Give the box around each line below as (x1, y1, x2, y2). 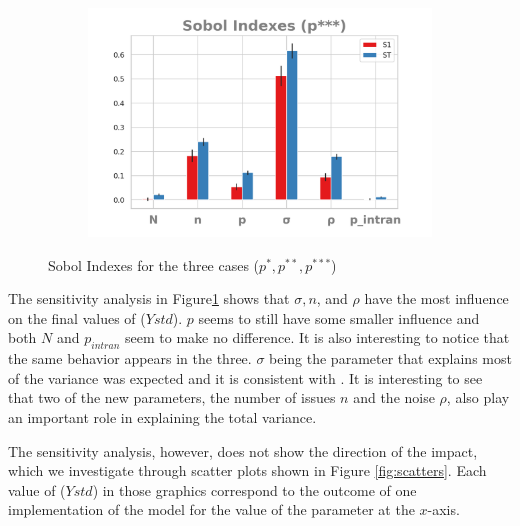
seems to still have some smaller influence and (198, 307, 480, 328)
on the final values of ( (8, 307, 146, 328)
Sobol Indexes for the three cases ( (48, 254, 260, 275)
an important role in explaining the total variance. (8, 407, 317, 428)
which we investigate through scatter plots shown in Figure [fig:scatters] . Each (8, 460, 487, 481)
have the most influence (364, 288, 509, 309)
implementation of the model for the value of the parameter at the (8, 499, 415, 520)
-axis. (427, 499, 460, 520)
